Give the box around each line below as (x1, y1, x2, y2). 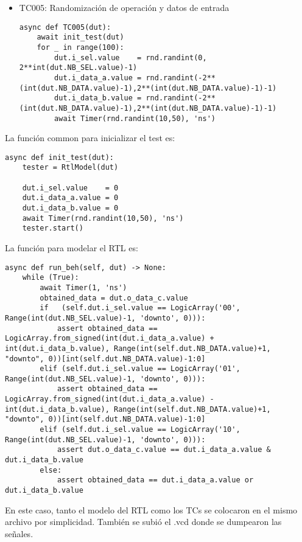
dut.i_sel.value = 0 (22, 183, 119, 192)
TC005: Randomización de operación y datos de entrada (19, 1, 230, 13)
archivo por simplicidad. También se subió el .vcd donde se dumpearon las (5, 515, 282, 528)
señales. (5, 527, 33, 540)
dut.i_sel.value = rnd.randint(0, (54, 53, 207, 62)
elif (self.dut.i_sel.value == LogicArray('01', (40, 364, 241, 373)
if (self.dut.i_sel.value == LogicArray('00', (40, 304, 241, 313)
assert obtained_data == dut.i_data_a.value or (57, 476, 254, 485)
